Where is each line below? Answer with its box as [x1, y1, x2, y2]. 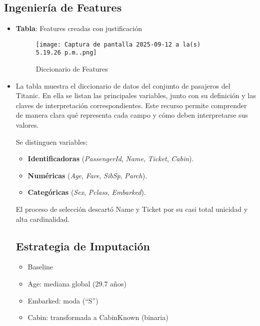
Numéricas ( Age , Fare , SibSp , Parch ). [27, 170, 147, 180]
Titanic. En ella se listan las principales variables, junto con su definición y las [15, 90, 256, 101]
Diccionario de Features [35, 64, 108, 74]
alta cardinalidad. [15, 213, 70, 224]
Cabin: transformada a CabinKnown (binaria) [27, 312, 168, 322]
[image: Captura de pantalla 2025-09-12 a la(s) [35, 41, 201, 48]
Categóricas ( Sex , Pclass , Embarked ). [27, 187, 146, 197]
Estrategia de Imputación [15, 238, 150, 253]
